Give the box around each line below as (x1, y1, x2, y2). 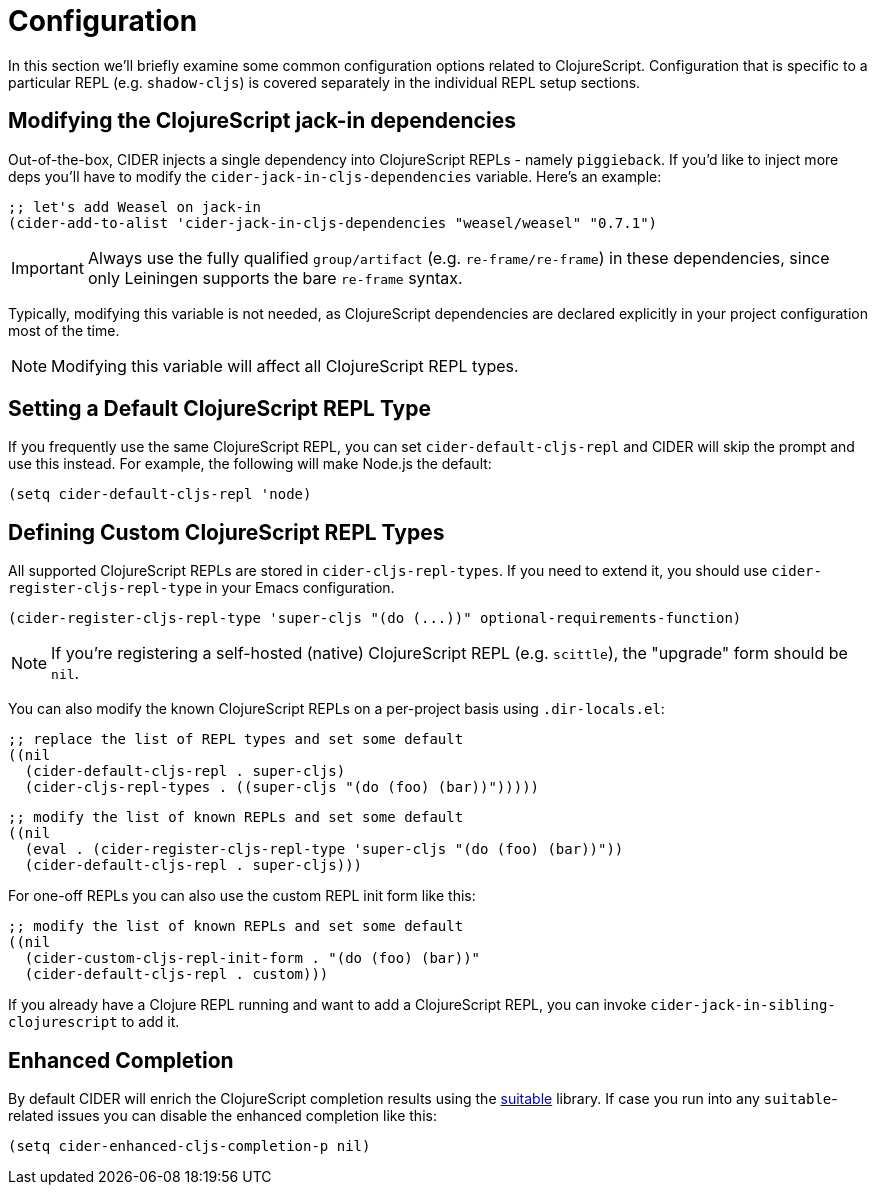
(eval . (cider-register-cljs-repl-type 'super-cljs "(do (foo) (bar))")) (24, 841, 624, 858)
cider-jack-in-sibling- (650, 997, 836, 1014)
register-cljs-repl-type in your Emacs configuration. (8, 579, 395, 597)
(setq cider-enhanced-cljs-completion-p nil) (8, 1138, 371, 1155)
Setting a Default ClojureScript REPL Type (8, 396, 431, 422)
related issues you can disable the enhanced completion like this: (8, 1107, 437, 1125)
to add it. (121, 1013, 180, 1031)
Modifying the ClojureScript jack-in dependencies (8, 108, 516, 134)
